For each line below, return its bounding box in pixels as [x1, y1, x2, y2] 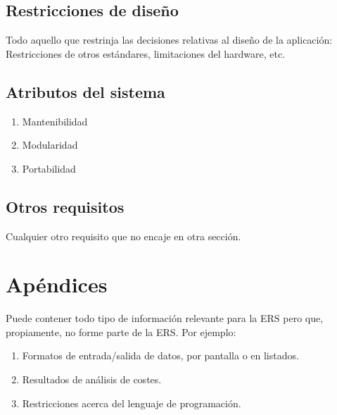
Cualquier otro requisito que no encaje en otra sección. [6, 228, 241, 243]
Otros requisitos [6, 195, 125, 217]
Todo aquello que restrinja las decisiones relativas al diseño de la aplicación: [6, 32, 333, 47]
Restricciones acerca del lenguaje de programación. [22, 395, 241, 410]
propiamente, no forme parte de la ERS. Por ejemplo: [6, 324, 236, 339]
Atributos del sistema [6, 80, 165, 102]
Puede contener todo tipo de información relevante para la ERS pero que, [6, 311, 324, 326]
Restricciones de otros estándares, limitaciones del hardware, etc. [6, 46, 286, 61]
